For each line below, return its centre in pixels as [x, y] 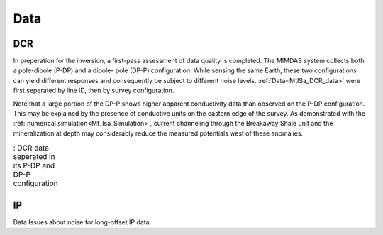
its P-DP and [34, 165]
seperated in [34, 157]
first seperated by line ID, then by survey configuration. [94, 91]
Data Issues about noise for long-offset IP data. [82, 222]
